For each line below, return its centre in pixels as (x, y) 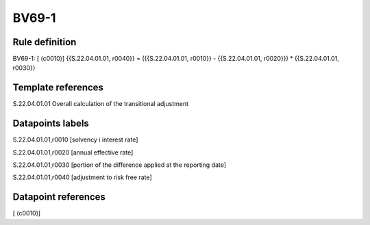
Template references (58, 88)
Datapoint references (59, 197)
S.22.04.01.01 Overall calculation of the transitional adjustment (100, 104)
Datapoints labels (51, 123)
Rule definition (45, 42)
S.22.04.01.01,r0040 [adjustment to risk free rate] (82, 177)
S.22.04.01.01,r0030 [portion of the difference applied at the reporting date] (119, 165)
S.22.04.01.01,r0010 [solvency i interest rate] (75, 140)
